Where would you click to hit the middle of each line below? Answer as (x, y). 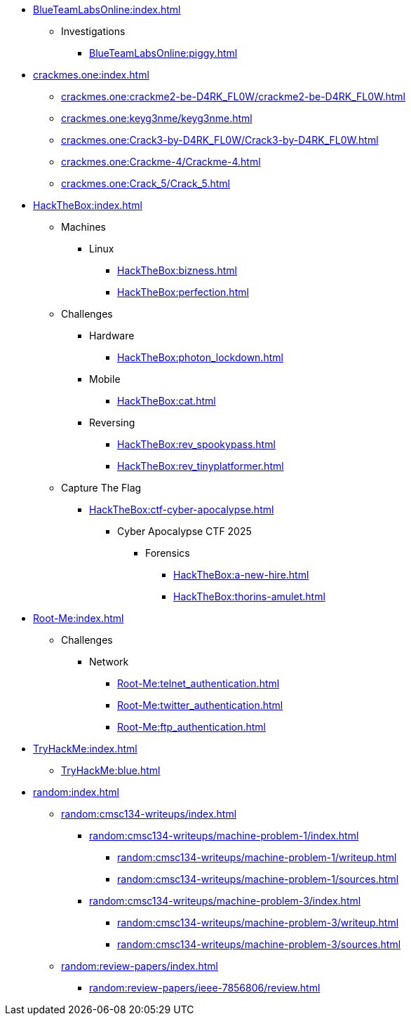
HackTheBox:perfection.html (183, 292)
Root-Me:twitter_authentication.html (200, 705)
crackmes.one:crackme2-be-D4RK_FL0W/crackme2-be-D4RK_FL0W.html (233, 96)
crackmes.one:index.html (91, 75)
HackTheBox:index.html (88, 205)
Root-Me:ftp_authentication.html (192, 727)
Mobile (105, 379)
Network (109, 662)
